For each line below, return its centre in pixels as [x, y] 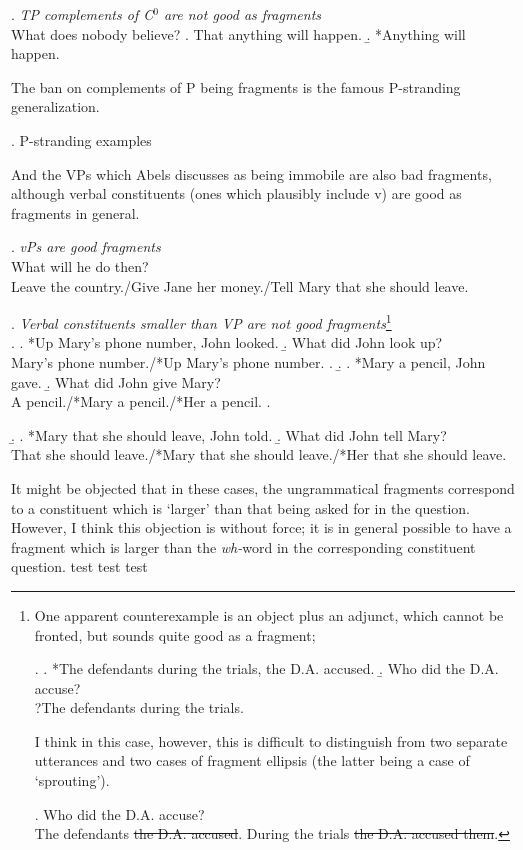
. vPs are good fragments [86, 246]
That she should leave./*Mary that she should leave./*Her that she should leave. [259, 454]
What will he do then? [80, 265]
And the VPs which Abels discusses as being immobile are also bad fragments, [251, 173]
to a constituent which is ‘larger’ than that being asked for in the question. [240, 507]
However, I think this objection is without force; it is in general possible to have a [261, 527]
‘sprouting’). [72, 780]
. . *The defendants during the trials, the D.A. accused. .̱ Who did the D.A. [266, 668]
